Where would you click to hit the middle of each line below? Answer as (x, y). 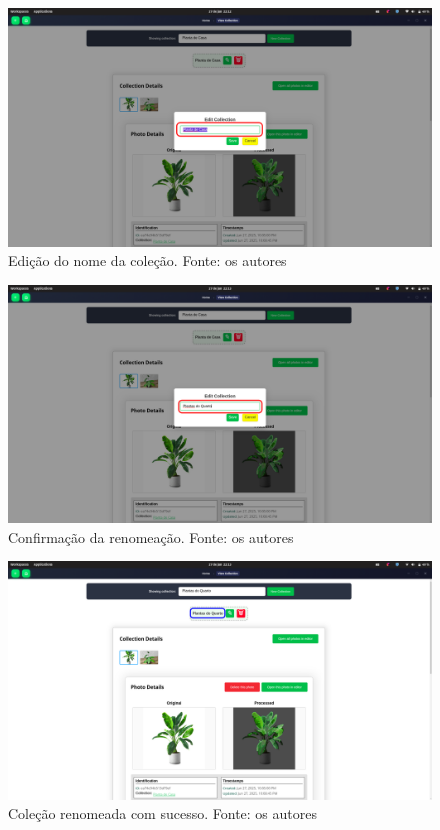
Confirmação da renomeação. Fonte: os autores (151, 536)
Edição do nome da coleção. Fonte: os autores (147, 260)
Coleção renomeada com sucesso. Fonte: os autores (162, 813)
